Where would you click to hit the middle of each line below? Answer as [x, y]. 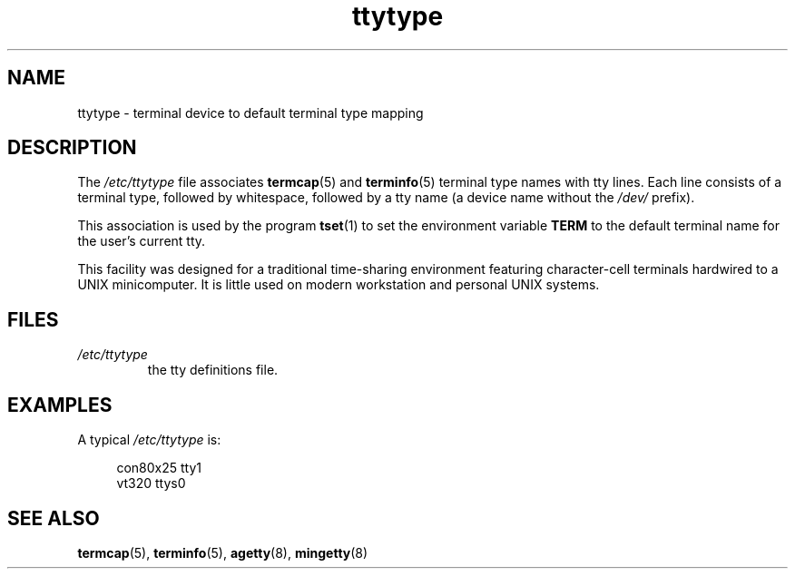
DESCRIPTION [72, 148]
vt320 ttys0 [151, 483]
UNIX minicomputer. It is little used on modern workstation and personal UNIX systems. [339, 285]
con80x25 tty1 [159, 468]
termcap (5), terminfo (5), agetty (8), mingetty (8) [223, 552]
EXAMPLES [60, 405]
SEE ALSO [54, 518]
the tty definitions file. [213, 370]
